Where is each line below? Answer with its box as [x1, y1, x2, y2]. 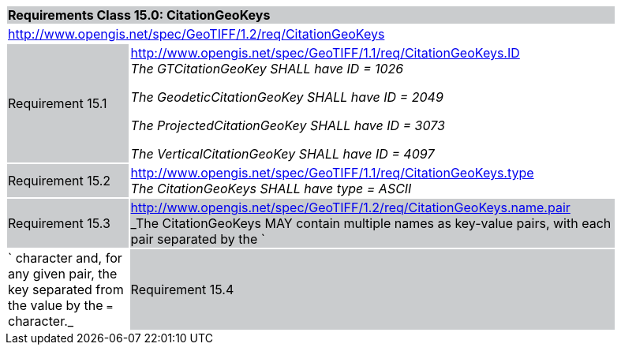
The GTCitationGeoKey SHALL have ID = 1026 [130, 61, 404, 77]
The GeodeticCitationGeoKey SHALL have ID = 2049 [130, 89, 443, 105]
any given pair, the [8, 266, 118, 282]
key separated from [8, 282, 124, 297]
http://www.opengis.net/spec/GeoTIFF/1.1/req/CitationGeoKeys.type [130, 165, 534, 181]
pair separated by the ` [130, 231, 266, 247]
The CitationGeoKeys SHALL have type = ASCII [130, 181, 412, 196]
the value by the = [8, 297, 113, 313]
